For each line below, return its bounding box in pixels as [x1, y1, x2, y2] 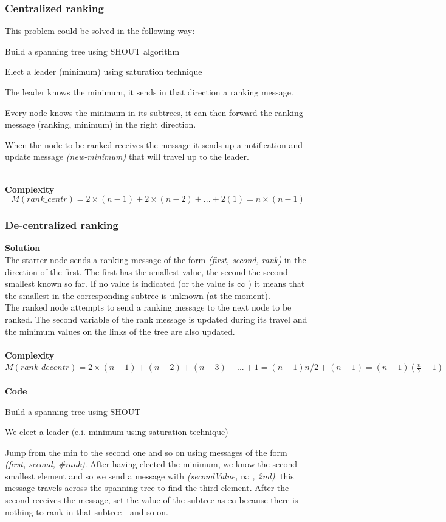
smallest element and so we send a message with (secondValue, [5, 469, 238, 482]
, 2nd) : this [252, 469, 294, 482]
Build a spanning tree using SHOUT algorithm [5, 44, 180, 57]
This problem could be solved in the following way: [5, 24, 195, 37]
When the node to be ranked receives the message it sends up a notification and [5, 138, 303, 151]
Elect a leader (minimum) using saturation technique [5, 65, 202, 78]
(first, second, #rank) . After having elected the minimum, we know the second [5, 458, 297, 470]
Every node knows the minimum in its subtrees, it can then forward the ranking [5, 106, 303, 118]
